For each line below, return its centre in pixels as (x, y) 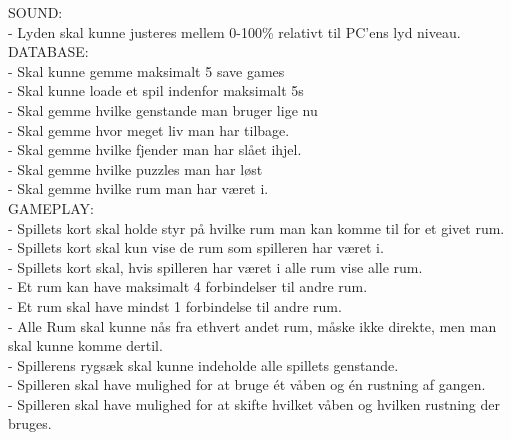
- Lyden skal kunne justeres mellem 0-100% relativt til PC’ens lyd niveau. (234, 31)
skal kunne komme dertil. (85, 345)
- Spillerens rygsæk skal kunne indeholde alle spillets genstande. (203, 364)
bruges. (30, 423)
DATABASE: (48, 51)
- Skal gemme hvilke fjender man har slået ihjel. (155, 149)
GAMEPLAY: (51, 207)
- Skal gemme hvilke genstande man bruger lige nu (163, 109)
